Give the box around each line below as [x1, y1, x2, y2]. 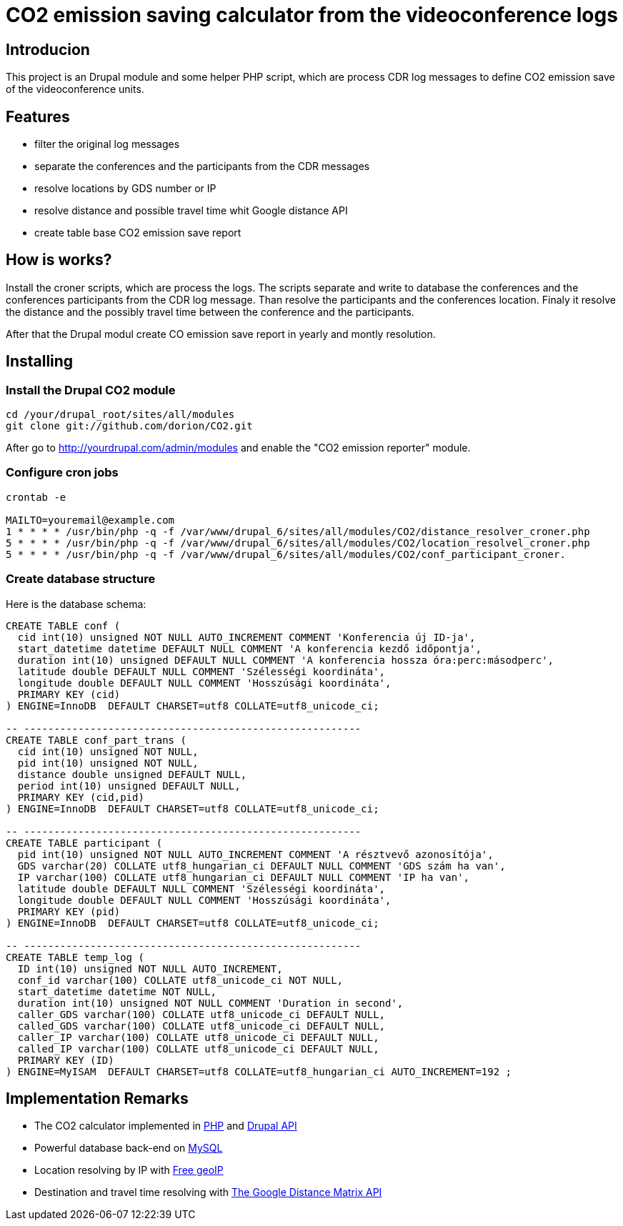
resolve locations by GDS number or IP [34, 182, 216, 195]
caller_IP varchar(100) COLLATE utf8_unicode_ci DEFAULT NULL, [17, 1031, 379, 1043]
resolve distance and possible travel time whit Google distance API [34, 204, 348, 217]
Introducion [6, 40, 90, 59]
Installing [6, 352, 74, 371]
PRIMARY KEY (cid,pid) [17, 791, 144, 803]
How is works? [6, 251, 112, 269]
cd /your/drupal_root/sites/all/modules [6, 409, 235, 421]
